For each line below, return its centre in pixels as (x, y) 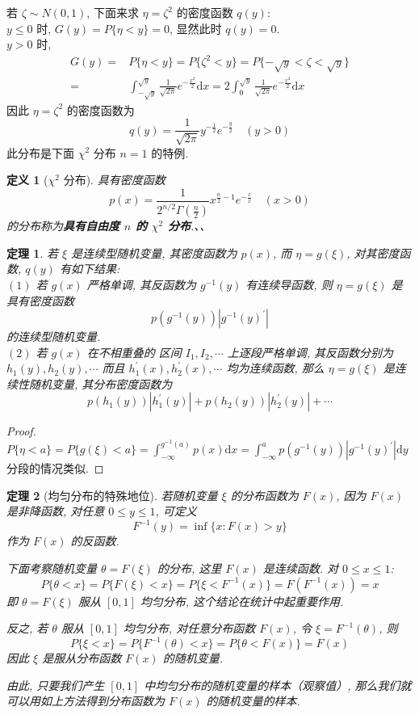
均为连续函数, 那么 (275, 368)
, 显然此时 (195, 28)
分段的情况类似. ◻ (55, 468)
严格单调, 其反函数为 (141, 284)
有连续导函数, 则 (289, 284)
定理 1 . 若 (32, 252)
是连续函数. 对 (301, 568)
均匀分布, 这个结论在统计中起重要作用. (242, 601)
